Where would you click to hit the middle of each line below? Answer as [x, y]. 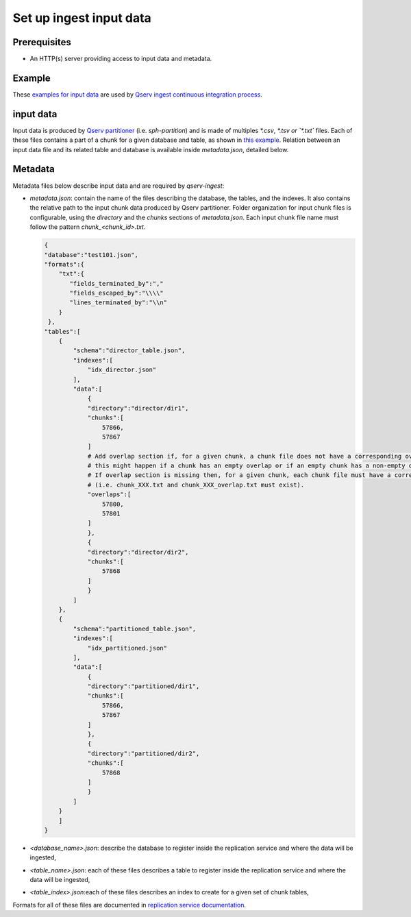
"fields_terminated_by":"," [116, 283]
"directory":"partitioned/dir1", [144, 686]
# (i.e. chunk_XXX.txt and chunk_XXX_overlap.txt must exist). [196, 485]
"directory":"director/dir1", [138, 408]
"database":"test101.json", [91, 255]
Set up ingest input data [82, 18]
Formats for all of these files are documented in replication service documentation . [129, 905]
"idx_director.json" [122, 370]
